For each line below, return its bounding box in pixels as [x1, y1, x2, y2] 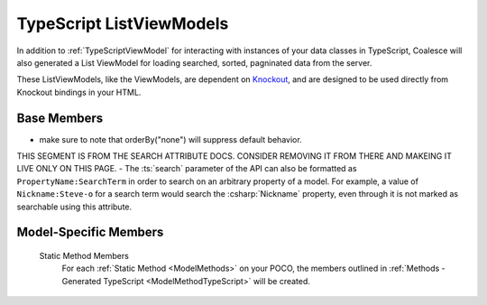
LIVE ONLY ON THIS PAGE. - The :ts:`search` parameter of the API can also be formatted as [16, 163, 357, 174]
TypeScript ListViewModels [16, 14, 229, 33]
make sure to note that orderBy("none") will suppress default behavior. [39, 134, 302, 144]
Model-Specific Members [16, 225, 164, 240]
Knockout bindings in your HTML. [16, 87, 142, 97]
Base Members [16, 110, 104, 125]
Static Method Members [39, 250, 130, 261]
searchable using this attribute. [16, 201, 133, 212]
